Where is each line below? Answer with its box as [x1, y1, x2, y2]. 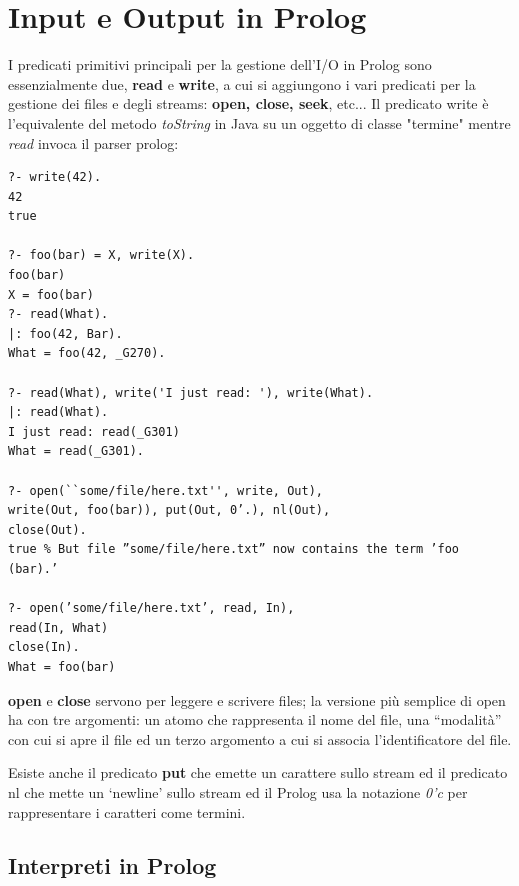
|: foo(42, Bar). [8, 326, 123, 341]
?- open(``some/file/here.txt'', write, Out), [8, 483, 323, 498]
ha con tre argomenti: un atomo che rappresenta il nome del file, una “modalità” [8, 709, 502, 730]
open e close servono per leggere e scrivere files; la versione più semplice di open [8, 689, 506, 710]
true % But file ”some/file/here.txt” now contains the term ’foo [8, 542, 460, 557]
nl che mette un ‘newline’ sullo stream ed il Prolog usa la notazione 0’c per [8, 781, 468, 802]
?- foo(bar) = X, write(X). [8, 248, 195, 263]
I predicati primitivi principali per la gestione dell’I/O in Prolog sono [8, 54, 432, 75]
